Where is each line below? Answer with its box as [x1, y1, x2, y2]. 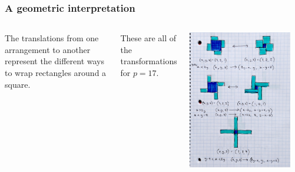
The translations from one [5, 32, 99, 44]
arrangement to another [5, 43, 91, 55]
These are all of [120, 32, 177, 44]
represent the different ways [5, 55, 105, 67]
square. [5, 78, 31, 90]
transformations [120, 55, 177, 67]
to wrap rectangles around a [5, 67, 107, 78]
